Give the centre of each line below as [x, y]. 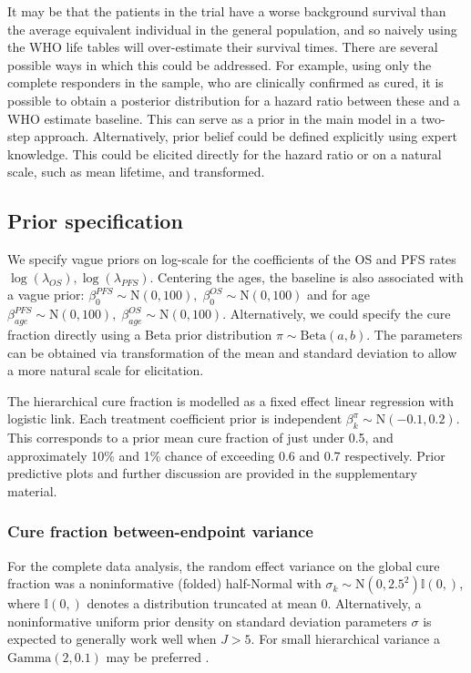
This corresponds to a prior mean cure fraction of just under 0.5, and [200, 438]
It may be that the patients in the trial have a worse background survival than [227, 11]
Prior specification [95, 221]
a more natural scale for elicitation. [106, 370]
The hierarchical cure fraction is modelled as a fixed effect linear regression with [231, 400]
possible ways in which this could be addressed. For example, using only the [220, 64]
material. [32, 490]
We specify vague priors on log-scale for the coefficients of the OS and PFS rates [232, 259]
